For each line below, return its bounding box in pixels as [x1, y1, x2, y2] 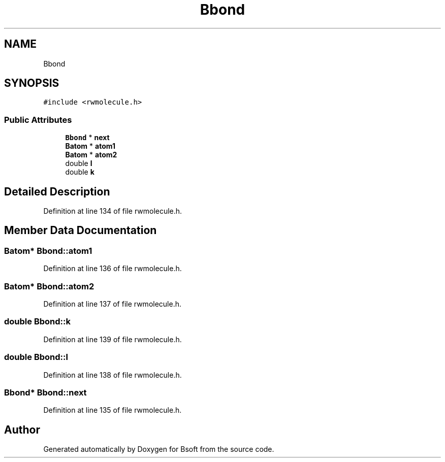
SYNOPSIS [4, 77, 59, 90]
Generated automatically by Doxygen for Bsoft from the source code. [43, 445, 274, 454]
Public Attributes [4, 114, 72, 125]
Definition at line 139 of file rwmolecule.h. [43, 335, 182, 344]
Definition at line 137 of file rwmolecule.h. [43, 300, 182, 308]
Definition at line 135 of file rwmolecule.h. [43, 406, 182, 415]
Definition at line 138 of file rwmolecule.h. [43, 370, 182, 379]
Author [4, 423, 40, 436]
